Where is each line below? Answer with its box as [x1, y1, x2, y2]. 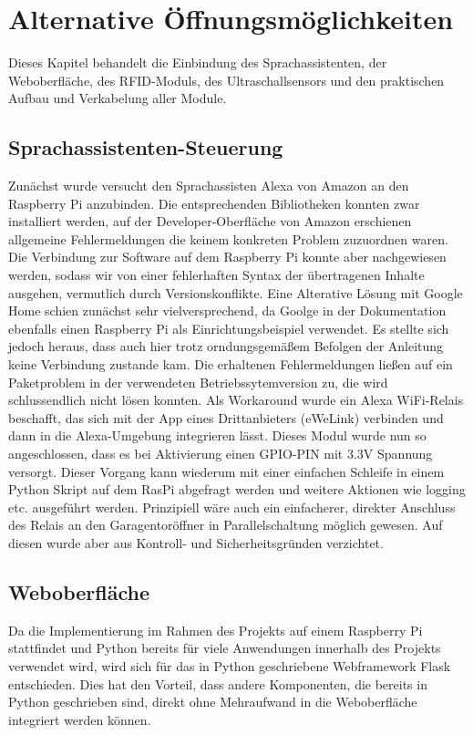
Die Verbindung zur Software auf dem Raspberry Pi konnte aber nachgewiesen [8, 247, 447, 266]
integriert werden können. [8, 709, 151, 729]
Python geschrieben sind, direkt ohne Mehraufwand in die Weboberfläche [8, 692, 417, 711]
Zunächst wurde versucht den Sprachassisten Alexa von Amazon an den [8, 176, 409, 195]
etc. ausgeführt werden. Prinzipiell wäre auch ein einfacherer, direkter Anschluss [8, 497, 456, 516]
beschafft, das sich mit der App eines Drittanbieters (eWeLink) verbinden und [8, 408, 444, 427]
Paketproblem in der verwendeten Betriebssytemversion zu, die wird [8, 372, 388, 391]
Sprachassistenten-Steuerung [8, 133, 283, 161]
